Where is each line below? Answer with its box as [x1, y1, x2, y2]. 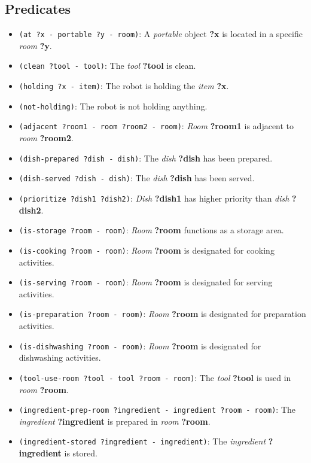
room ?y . [19, 39, 52, 51]
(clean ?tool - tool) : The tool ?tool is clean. [19, 59, 196, 72]
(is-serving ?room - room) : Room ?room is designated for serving [19, 276, 273, 288]
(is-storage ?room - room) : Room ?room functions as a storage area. [19, 224, 284, 236]
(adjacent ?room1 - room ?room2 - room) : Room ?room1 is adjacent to [19, 120, 294, 132]
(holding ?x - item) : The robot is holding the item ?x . [19, 80, 229, 92]
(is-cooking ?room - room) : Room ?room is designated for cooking [19, 243, 275, 256]
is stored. [64, 447, 97, 459]
